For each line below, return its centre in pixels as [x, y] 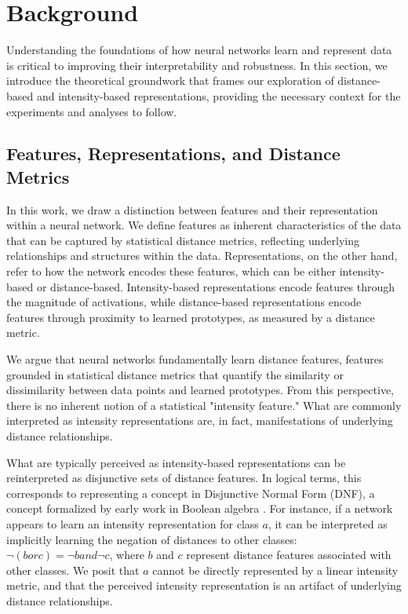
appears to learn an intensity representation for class [133, 523]
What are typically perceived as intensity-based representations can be [176, 462]
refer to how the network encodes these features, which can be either [171, 271]
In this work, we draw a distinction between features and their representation [192, 209]
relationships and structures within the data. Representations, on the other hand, [202, 256]
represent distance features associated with [289, 555]
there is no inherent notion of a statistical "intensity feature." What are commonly [204, 405]
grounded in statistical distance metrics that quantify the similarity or [175, 374]
